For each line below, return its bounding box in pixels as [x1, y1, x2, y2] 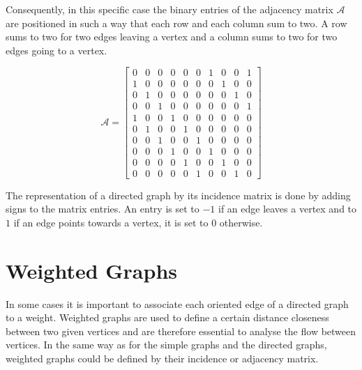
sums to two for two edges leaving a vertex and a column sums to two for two [6, 29, 338, 44]
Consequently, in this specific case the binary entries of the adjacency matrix [6, 2, 333, 16]
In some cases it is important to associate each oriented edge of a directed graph [6, 296, 349, 311]
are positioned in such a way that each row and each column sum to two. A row [6, 15, 347, 30]
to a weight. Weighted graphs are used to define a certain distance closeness [6, 310, 329, 325]
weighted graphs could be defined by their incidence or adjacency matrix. [6, 350, 319, 365]
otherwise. [219, 215, 263, 229]
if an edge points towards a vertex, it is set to [13, 215, 209, 229]
